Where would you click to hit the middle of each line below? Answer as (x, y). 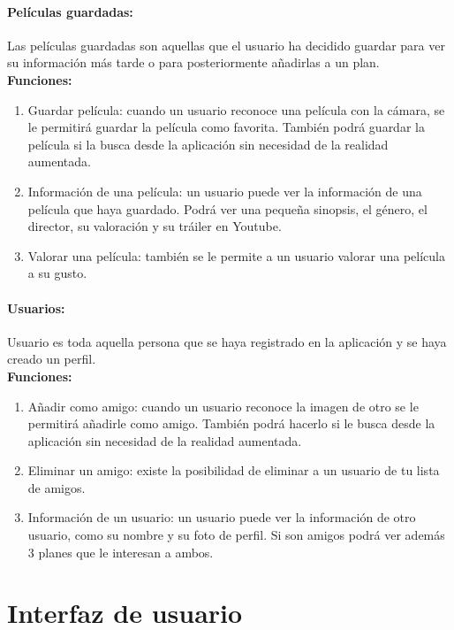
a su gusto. (57, 273)
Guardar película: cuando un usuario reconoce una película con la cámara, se (236, 109)
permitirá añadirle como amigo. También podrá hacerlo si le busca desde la (231, 423)
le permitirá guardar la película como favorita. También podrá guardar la (226, 127)
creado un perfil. (52, 359)
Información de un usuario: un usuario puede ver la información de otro (222, 517)
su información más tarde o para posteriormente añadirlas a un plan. (193, 62)
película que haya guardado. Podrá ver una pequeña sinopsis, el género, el (227, 208)
